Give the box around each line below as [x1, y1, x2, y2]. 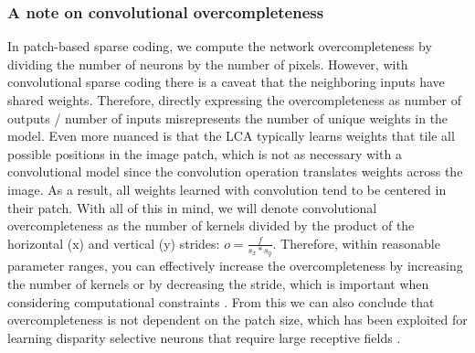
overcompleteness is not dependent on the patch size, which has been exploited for [7, 310, 468, 329]
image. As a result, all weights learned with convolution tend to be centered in [7, 179, 447, 198]
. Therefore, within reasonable [272, 233, 440, 252]
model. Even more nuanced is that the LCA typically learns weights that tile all [7, 126, 455, 145]
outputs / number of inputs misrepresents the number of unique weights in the [7, 108, 449, 127]
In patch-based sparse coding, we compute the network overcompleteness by [7, 37, 432, 56]
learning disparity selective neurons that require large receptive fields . [7, 327, 401, 347]
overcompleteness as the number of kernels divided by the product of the [7, 216, 415, 235]
